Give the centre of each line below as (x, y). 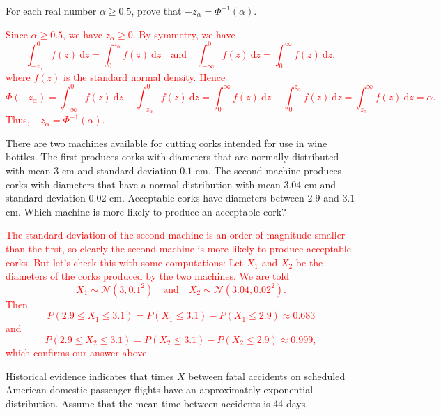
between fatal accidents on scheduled (267, 376)
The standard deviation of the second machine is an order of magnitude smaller (176, 235)
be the (309, 262)
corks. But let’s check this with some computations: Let (125, 262)
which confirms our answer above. (78, 352)
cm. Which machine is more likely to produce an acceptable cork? (146, 211)
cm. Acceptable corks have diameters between (207, 198)
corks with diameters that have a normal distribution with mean (143, 184)
